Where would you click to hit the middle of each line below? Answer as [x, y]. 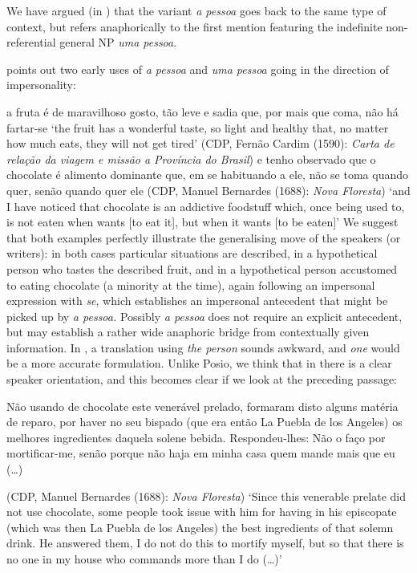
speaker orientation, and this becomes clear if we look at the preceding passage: [202, 379]
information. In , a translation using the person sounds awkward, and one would [203, 347]
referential [31, 42]
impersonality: [41, 85]
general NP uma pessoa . [118, 42]
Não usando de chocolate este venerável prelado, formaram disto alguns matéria [202, 406]
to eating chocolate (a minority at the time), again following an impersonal [191, 284]
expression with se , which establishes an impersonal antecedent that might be [197, 301]
